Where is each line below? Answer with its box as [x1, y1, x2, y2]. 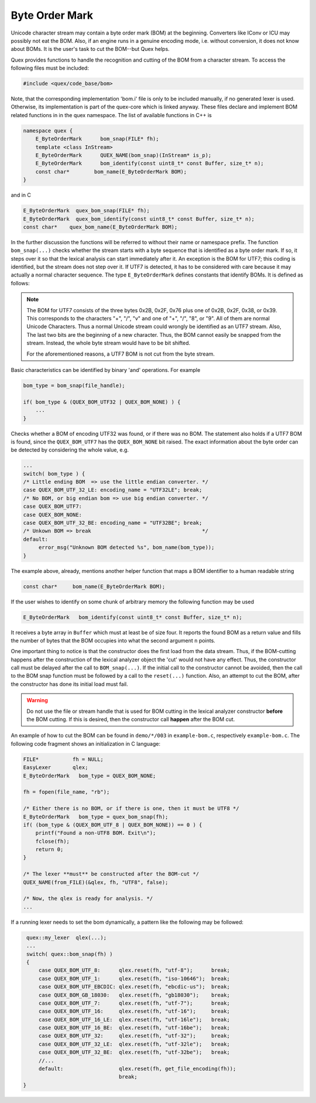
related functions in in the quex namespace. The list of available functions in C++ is [11, 111, 212, 118]
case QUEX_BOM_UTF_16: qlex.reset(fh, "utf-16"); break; [38, 1008, 231, 1015]
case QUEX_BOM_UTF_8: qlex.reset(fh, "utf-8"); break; [38, 967, 231, 974]
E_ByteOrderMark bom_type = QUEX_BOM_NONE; [23, 772, 156, 779]
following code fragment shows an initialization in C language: [11, 740, 161, 747]
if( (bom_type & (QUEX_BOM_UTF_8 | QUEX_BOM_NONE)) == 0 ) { [23, 821, 202, 828]
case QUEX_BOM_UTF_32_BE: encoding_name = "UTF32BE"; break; [23, 520, 202, 527]
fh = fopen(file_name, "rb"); [23, 788, 110, 795]
